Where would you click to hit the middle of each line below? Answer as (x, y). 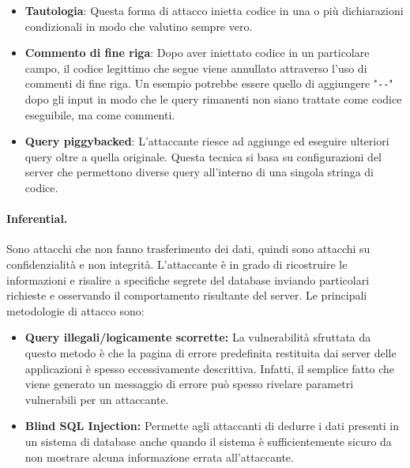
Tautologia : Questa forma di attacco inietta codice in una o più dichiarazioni (214, 10)
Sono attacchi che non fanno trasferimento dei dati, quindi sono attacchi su (188, 249)
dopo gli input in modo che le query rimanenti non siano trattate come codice (213, 99)
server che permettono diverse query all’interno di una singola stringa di (199, 172)
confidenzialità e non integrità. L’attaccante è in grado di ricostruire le (177, 264)
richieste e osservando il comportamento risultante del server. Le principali (187, 295)
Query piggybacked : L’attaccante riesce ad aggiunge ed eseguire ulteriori (207, 141)
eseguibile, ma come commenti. (100, 114)
